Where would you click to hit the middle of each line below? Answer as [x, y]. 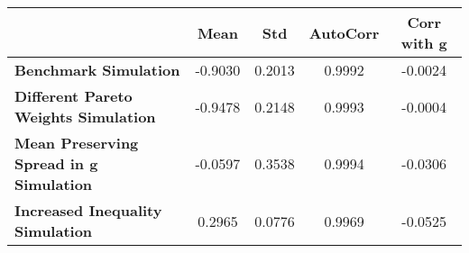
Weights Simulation [85, 117]
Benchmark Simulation [97, 70]
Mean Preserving [77, 143]
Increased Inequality [88, 210]
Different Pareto [74, 96]
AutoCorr [344, 32]
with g [424, 43]
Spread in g [56, 163]
